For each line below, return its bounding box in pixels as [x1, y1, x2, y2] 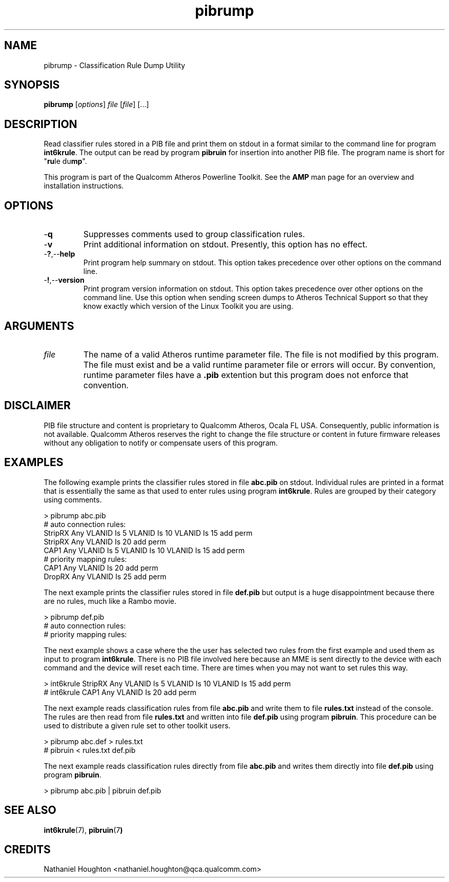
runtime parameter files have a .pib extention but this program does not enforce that [83, 369, 409, 380]
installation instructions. [44, 181, 124, 191]
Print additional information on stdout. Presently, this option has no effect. [83, 239, 368, 250]
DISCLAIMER [4, 399, 71, 412]
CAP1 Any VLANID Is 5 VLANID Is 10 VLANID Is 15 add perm [44, 545, 245, 555]
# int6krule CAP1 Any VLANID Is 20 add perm [44, 687, 196, 697]
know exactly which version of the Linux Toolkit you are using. [83, 302, 294, 311]
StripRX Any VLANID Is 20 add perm [44, 537, 166, 546]
